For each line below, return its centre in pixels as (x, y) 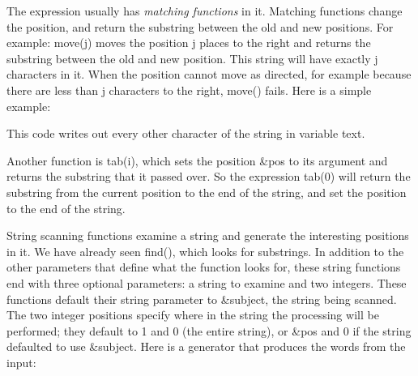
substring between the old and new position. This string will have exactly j (192, 58)
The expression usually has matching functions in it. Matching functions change (205, 11)
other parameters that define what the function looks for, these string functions (204, 267)
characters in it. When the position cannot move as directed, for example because (209, 74)
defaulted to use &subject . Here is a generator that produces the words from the (206, 346)
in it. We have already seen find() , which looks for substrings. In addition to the (205, 251)
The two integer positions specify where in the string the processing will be (193, 315)
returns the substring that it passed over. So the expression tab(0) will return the (209, 176)
